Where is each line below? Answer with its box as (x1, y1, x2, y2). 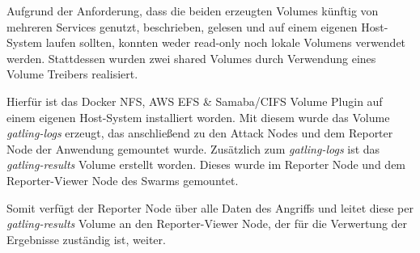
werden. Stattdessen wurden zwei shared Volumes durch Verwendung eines (6, 49, 376, 66)
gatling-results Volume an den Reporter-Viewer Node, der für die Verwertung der (6, 215, 408, 232)
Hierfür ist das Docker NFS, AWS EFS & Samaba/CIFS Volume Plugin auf (6, 92, 383, 109)
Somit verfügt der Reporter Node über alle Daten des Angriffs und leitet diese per (6, 199, 414, 216)
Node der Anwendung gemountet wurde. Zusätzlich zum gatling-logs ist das (6, 140, 380, 157)
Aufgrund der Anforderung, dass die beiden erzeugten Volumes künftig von (6, 2, 379, 19)
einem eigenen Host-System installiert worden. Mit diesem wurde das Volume (6, 108, 390, 125)
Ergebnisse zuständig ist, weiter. (6, 230, 166, 247)
